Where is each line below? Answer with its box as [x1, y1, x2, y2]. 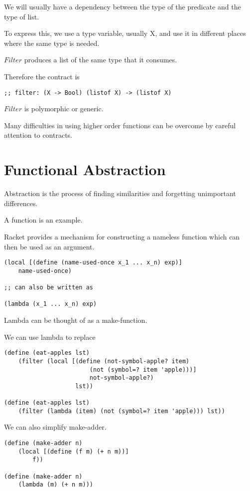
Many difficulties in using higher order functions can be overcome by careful [4, 120, 236, 130]
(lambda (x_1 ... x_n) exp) [4, 300, 97, 308]
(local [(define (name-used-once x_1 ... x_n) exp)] [4, 259, 182, 266]
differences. [4, 198, 38, 208]
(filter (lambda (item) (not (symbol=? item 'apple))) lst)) [18, 407, 225, 415]
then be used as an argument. [4, 241, 95, 251]
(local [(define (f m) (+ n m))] [18, 448, 129, 455]
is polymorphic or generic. [24, 103, 104, 114]
